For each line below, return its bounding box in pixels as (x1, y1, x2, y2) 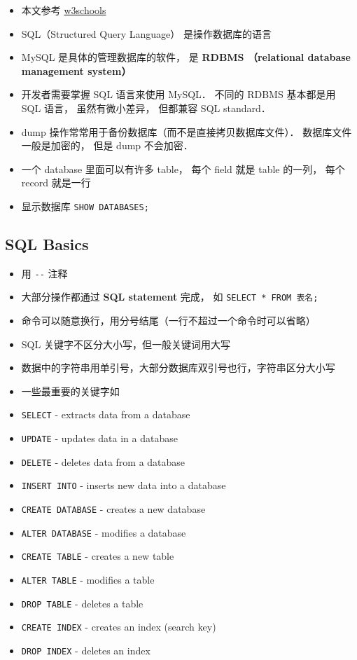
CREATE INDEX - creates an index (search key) (21, 619, 216, 634)
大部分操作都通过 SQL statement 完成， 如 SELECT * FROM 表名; (21, 289, 318, 304)
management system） (21, 63, 132, 78)
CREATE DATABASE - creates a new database (21, 502, 206, 516)
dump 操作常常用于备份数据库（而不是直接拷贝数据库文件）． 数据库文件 (21, 124, 352, 139)
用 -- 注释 (21, 266, 68, 280)
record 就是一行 (21, 175, 91, 190)
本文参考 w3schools (21, 3, 106, 17)
